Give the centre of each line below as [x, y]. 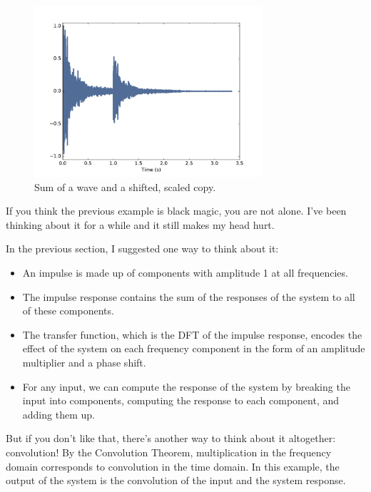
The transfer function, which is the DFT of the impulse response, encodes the [192, 334]
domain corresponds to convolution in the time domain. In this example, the [173, 466]
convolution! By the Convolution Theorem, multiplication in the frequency [169, 452]
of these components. [68, 311]
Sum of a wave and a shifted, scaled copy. [125, 186]
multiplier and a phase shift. [84, 362]
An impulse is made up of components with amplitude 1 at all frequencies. [185, 272]
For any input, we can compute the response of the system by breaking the [186, 386]
